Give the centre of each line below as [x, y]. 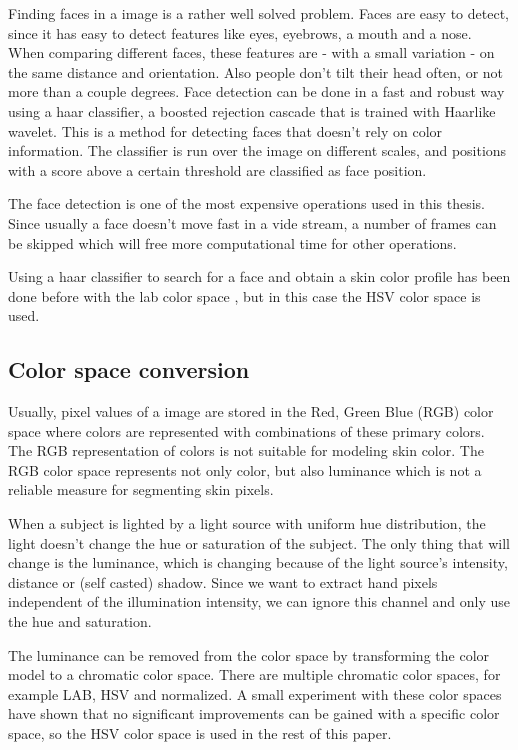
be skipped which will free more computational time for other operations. [232, 242]
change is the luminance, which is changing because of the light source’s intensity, [258, 562]
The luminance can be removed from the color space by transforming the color [249, 654]
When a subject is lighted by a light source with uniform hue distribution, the [247, 523]
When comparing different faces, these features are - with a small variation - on [251, 52]
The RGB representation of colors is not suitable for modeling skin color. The [246, 450]
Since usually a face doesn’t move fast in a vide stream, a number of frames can [252, 222]
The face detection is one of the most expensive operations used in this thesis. [246, 203]
